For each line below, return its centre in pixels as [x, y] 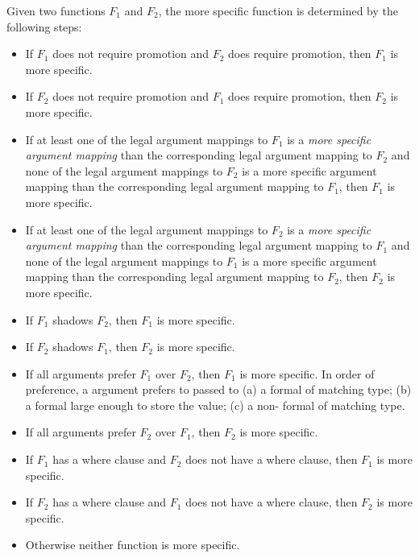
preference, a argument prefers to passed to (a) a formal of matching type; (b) [218, 389]
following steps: [44, 26]
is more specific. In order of [307, 373]
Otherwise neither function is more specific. [133, 545]
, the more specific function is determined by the [278, 10]
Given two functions [56, 10]
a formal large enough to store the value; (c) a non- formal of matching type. [215, 405]
